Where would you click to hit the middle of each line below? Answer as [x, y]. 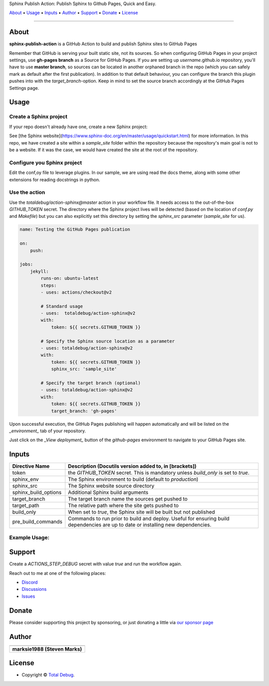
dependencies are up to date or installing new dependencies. [140, 525]
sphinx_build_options [37, 493]
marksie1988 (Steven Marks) [47, 649]
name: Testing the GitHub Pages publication [75, 230]
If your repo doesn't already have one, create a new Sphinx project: [78, 127]
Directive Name [31, 466]
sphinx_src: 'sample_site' [84, 369]
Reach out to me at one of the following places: [58, 573]
